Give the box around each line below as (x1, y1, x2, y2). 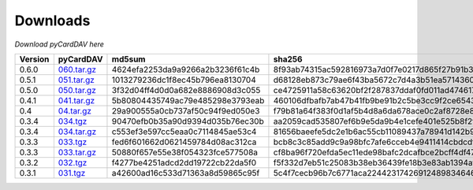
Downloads (14, 12, 91, 29)
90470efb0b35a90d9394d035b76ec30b (111, 115, 264, 126)
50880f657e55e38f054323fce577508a (111, 147, 259, 158)
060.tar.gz (58, 64, 97, 75)
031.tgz (58, 167, 86, 178)
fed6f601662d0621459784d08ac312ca (111, 136, 257, 147)
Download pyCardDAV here (14, 39, 104, 49)
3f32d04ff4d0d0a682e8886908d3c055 (111, 84, 261, 95)
